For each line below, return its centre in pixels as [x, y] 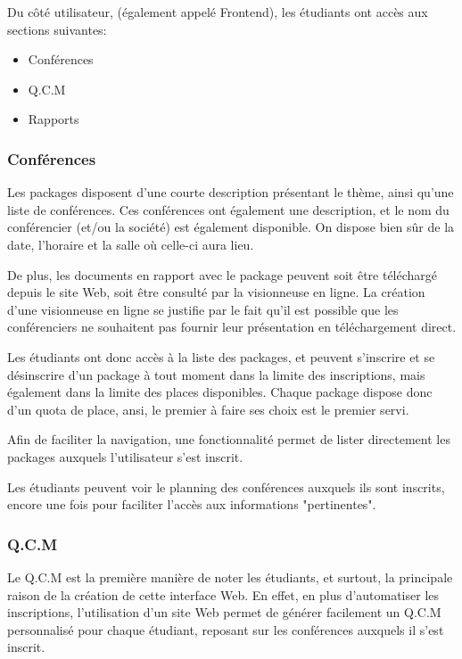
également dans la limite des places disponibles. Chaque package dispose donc [220, 392]
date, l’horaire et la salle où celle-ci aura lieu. [131, 244]
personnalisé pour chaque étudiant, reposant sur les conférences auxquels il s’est [226, 629]
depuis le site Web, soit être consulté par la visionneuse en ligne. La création [216, 292]
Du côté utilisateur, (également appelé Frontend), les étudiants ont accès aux [218, 12]
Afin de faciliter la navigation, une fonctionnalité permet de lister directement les [229, 439]
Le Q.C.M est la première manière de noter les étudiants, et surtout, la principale [230, 577]
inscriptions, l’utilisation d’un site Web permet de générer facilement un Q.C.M [224, 612]
